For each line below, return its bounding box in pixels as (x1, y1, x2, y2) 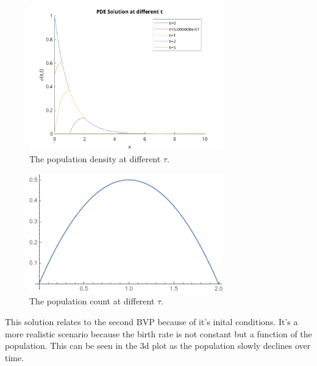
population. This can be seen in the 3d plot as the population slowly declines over (5, 339, 311, 352)
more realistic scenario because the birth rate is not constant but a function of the (5, 327, 312, 340)
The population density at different (29, 152, 161, 165)
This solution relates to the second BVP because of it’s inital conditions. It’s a (5, 315, 298, 328)
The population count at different (29, 295, 155, 307)
